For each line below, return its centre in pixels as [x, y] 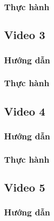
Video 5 [25, 187]
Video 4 [25, 111]
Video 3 [25, 35]
